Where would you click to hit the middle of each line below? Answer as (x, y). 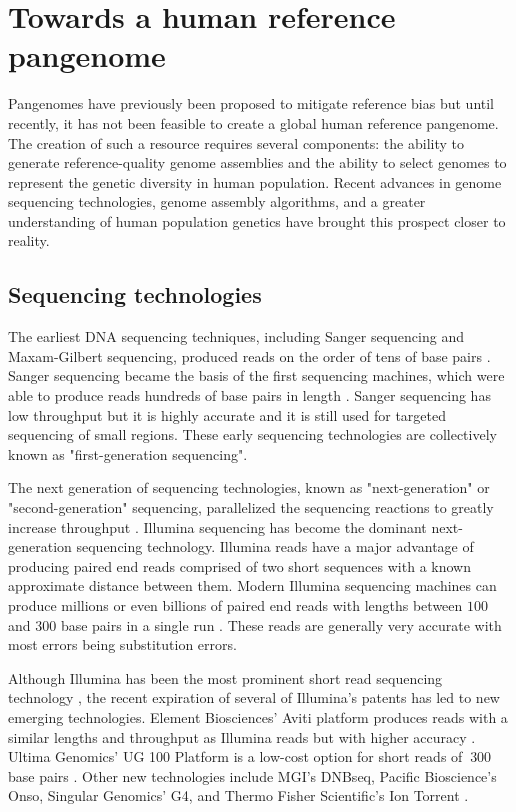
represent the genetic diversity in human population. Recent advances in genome (255, 181)
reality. (29, 240)
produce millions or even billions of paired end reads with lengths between (235, 604)
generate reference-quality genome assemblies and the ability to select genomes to (257, 162)
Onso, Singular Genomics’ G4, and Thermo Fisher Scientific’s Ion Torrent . (238, 795)
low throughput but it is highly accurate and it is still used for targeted (227, 414)
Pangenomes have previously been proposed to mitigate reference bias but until (251, 103)
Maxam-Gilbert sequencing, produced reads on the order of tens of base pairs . (249, 355)
